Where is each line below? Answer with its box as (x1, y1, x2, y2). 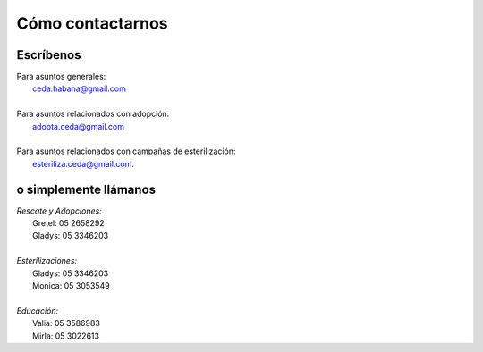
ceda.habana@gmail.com (32, 83, 127, 94)
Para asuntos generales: (16, 71, 106, 82)
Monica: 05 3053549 (32, 281, 111, 291)
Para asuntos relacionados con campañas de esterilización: (16, 146, 236, 156)
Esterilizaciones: (16, 256, 78, 266)
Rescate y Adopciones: (16, 205, 102, 216)
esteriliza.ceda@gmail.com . (32, 158, 134, 169)
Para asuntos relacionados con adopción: (16, 108, 170, 120)
